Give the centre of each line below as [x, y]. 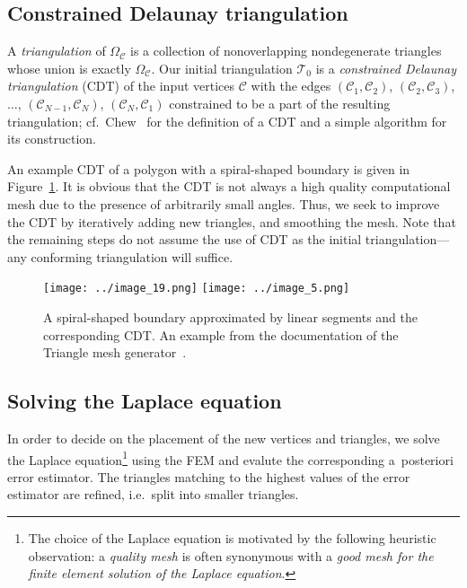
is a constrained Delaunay [386, 68]
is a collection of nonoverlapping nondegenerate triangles [286, 51]
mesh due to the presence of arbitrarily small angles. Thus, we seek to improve [224, 203]
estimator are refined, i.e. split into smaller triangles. [153, 494]
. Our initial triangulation [222, 68]
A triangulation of [57, 51]
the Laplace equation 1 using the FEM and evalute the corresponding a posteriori [230, 458]
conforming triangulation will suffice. [132, 256]
